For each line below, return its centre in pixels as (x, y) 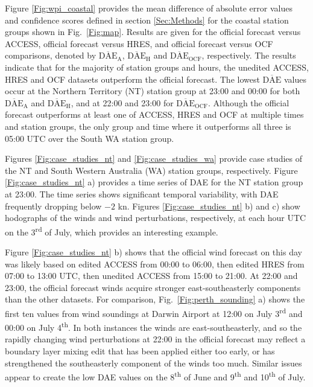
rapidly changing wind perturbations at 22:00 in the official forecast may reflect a (155, 339)
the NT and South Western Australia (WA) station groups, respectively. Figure (151, 170)
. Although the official (248, 102)
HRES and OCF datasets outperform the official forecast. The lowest (132, 79)
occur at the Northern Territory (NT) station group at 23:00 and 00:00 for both (153, 91)
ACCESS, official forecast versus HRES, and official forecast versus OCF (139, 43)
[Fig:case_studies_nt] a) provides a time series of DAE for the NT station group (154, 182)
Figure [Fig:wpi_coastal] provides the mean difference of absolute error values (149, 8)
